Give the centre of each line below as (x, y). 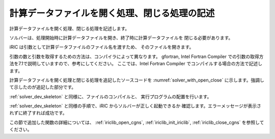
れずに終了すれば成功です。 (38, 113)
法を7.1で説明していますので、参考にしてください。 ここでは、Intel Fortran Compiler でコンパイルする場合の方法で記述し (136, 64)
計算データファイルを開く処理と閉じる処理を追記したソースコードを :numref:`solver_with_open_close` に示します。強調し (137, 80)
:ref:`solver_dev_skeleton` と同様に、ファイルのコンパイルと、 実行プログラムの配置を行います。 (111, 96)
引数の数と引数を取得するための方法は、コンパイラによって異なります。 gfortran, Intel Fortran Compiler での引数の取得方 (136, 57)
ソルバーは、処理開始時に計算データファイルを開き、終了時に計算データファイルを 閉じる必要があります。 (121, 38)
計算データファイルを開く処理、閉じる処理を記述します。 (70, 29)
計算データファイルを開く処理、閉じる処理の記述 (112, 13)
